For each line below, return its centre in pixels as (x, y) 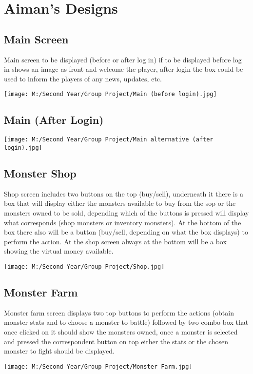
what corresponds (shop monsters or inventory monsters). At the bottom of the (123, 222)
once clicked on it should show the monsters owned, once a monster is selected (121, 331)
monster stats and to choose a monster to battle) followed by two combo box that (126, 322)
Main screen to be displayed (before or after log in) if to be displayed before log (123, 59)
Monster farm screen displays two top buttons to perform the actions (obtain (119, 312)
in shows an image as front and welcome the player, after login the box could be (124, 69)
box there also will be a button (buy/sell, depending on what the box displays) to (126, 232)
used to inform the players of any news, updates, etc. (83, 78)
